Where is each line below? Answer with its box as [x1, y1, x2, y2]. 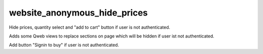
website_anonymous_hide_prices [9, 7, 148, 18]
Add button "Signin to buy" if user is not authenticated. [9, 42, 119, 48]
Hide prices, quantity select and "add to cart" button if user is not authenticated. [9, 24, 170, 30]
